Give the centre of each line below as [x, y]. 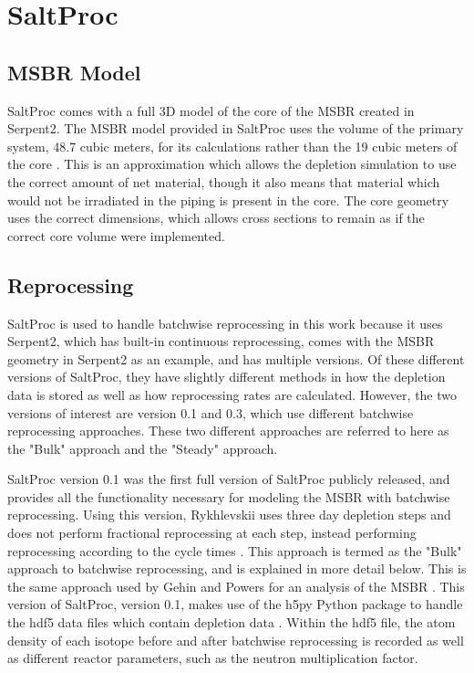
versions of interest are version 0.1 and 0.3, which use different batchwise [211, 412]
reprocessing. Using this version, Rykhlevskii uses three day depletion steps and [229, 515]
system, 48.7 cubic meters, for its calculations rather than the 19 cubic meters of [232, 146]
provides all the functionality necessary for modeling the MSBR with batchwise [229, 496]
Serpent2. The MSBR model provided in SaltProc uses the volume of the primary [236, 128]
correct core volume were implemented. [116, 235]
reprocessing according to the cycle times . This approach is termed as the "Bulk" [235, 550]
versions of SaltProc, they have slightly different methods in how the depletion [227, 377]
